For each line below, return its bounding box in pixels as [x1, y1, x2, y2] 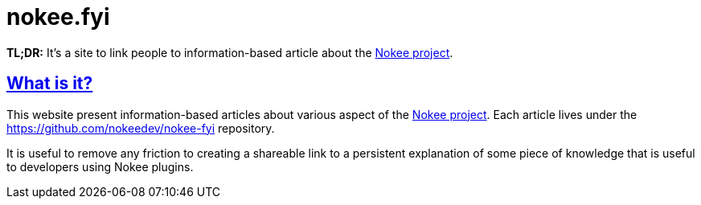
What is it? [6, 73, 93, 94]
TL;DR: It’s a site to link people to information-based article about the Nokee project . [6, 45, 453, 59]
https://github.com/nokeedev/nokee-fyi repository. [6, 121, 275, 135]
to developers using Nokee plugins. [6, 159, 194, 174]
